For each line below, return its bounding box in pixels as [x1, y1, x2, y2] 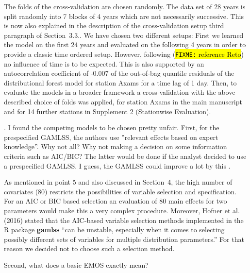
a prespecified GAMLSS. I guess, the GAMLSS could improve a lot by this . [4, 160, 231, 171]
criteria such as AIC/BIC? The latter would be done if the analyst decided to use [4, 151, 247, 161]
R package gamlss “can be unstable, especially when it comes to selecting [4, 224, 225, 235]
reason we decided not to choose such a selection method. [4, 243, 175, 254]
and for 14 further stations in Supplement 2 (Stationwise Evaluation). [4, 106, 211, 116]
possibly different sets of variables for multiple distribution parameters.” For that [4, 234, 244, 244]
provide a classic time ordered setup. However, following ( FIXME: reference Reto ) [4, 49, 244, 59]
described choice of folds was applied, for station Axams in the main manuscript [4, 97, 242, 106]
